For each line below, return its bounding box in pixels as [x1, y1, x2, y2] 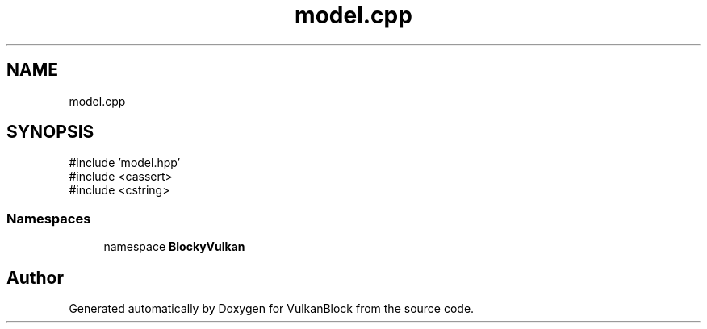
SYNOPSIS [6, 122, 94, 143]
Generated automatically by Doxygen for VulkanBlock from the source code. [69, 302, 475, 316]
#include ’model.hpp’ [69, 156, 181, 170]
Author [6, 267, 64, 288]
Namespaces [6, 210, 91, 227]
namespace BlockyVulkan [103, 239, 245, 254]
